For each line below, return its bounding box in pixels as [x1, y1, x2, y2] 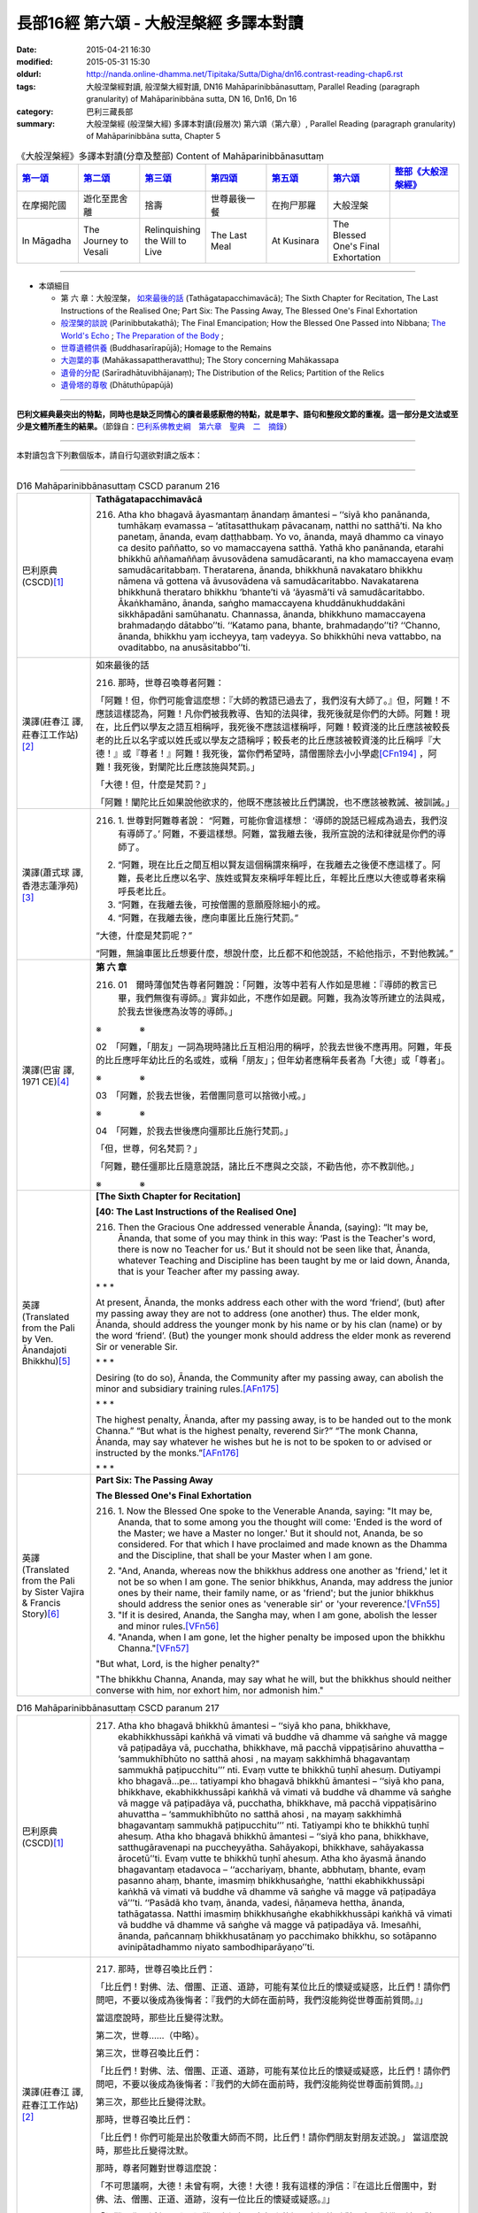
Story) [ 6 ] [21, 1608, 60, 1620]
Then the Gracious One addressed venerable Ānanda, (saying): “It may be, [118, 1222, 428, 1234]
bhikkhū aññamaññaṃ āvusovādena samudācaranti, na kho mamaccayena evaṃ [118, 553, 454, 566]
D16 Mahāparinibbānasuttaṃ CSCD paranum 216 [16, 479, 220, 491]
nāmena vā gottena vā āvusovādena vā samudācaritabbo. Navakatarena [118, 575, 420, 588]
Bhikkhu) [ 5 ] [21, 1355, 71, 1368]
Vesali [82, 246, 109, 258]
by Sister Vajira [21, 1585, 85, 1598]
